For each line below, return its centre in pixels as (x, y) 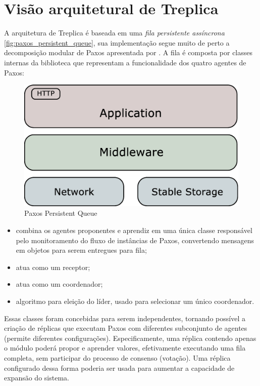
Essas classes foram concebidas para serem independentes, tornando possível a (125, 318)
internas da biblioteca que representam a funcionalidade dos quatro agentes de (125, 62)
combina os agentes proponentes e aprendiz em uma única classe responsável (134, 230)
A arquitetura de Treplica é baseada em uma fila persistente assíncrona (114, 33)
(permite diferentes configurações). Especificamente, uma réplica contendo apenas (130, 338)
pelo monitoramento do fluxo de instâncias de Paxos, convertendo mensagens (135, 240)
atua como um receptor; (53, 267)
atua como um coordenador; (59, 284)
